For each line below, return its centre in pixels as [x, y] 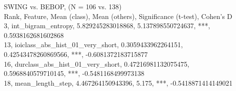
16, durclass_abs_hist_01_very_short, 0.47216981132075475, [97, 64]
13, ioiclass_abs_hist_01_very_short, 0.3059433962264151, [93, 45]
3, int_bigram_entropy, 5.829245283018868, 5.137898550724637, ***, [107, 26]
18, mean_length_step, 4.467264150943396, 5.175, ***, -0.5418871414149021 [118, 82]
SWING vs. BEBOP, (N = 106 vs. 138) [63, 6]
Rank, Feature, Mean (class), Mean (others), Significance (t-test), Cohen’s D [118, 16]
